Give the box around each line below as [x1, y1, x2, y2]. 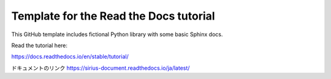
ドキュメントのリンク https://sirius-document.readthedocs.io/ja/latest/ [11, 64, 190, 72]
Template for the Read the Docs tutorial [11, 9, 215, 23]
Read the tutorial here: [11, 42, 67, 49]
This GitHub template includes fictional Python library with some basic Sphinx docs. [11, 31, 223, 38]
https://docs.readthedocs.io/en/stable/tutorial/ [11, 53, 129, 61]
